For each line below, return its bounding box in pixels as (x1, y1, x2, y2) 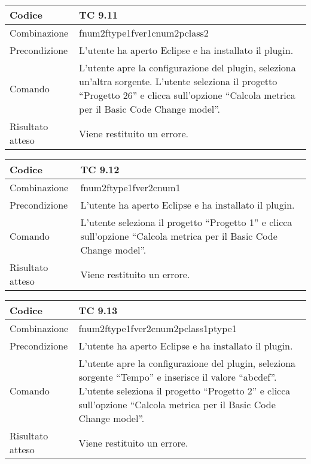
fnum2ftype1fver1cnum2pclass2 (79, 26, 209, 40)
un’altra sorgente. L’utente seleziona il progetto (79, 74, 278, 88)
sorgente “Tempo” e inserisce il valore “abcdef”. (78, 370, 277, 384)
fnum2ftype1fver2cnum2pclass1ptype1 (78, 321, 237, 335)
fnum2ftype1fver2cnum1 (80, 180, 181, 194)
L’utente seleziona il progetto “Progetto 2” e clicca (78, 384, 291, 397)
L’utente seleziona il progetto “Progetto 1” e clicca (80, 215, 292, 229)
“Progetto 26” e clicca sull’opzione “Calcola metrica (79, 88, 295, 102)
